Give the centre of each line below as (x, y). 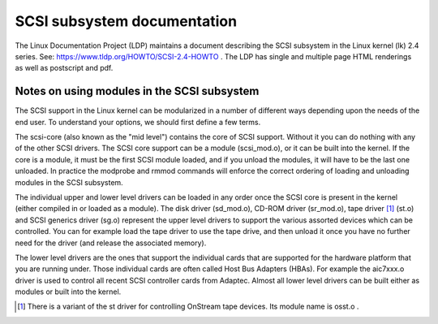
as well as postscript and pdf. (64, 68)
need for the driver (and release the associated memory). (111, 243)
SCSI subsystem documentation (126, 21)
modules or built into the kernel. (68, 292)
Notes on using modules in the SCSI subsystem (137, 91)
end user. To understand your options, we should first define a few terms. (138, 122)
